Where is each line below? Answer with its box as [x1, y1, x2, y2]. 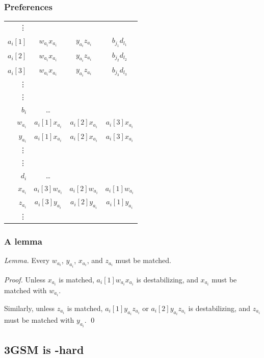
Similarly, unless [4, 302, 55, 313]
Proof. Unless [4, 274, 45, 284]
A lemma [4, 235, 42, 248]
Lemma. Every [4, 255, 50, 266]
